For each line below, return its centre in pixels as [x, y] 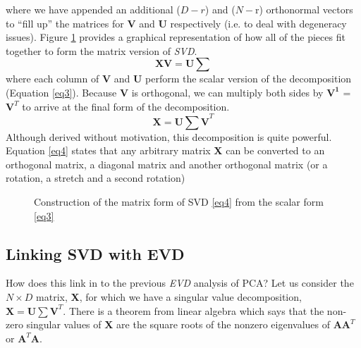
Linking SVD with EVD [95, 253]
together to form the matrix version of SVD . [102, 50]
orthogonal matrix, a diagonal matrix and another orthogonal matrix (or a [167, 164]
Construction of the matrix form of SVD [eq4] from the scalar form [179, 202]
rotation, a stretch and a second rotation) [96, 178]
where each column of [53, 79]
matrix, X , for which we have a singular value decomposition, [169, 297]
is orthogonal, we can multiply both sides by [227, 92]
